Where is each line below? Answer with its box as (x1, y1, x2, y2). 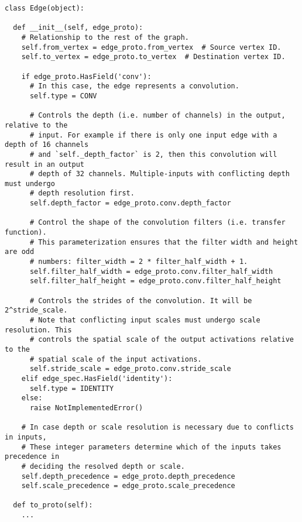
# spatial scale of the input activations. (29, 355, 202, 363)
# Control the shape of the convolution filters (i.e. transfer (29, 218, 286, 227)
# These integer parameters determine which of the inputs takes (21, 442, 282, 451)
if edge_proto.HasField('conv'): (21, 72, 152, 81)
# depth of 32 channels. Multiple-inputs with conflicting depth (29, 170, 290, 178)
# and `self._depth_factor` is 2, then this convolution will (29, 150, 277, 159)
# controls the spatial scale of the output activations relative (29, 335, 294, 344)
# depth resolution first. (29, 189, 135, 198)
